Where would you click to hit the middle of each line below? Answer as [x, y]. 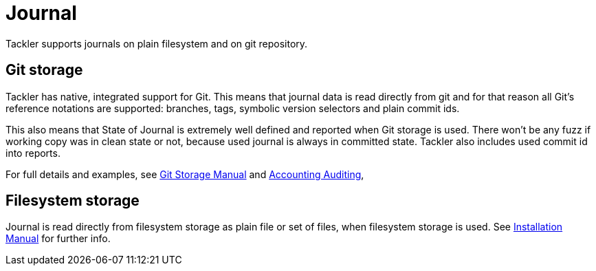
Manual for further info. [58, 239]
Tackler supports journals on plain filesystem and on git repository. [157, 43]
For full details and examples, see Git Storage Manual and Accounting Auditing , [185, 174]
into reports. [33, 153]
